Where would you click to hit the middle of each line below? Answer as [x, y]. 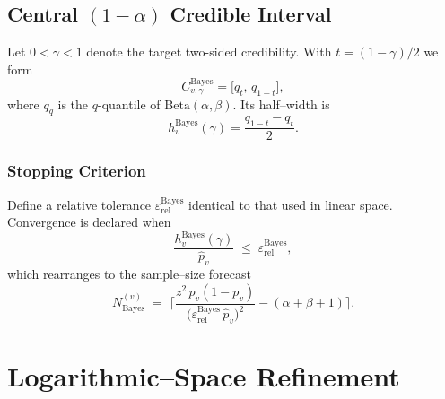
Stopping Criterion [77, 171]
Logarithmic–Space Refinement [204, 376]
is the [73, 104]
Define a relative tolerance [79, 204]
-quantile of [129, 104]
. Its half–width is [281, 104]
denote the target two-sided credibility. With [209, 52]
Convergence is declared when [89, 222]
